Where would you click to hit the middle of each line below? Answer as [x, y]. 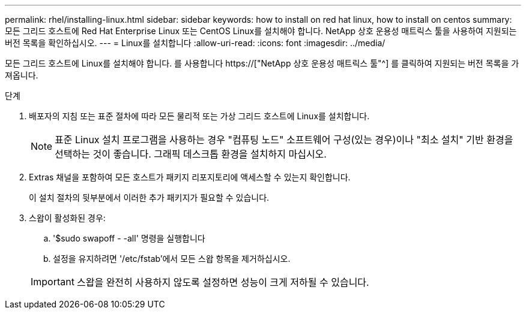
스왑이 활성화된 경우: [67, 218]
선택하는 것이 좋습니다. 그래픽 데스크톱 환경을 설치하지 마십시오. [191, 154]
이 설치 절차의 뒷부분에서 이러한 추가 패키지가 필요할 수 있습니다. [149, 197]
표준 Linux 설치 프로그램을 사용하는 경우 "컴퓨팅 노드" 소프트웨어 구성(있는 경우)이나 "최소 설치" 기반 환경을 [284, 140]
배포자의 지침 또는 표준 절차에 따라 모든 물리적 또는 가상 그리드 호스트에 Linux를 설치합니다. [199, 116]
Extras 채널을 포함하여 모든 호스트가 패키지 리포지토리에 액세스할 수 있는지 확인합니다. [190, 177]
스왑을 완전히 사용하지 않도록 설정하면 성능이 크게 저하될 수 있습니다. [223, 282]
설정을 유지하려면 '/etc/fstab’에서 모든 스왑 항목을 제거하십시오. [172, 259]
